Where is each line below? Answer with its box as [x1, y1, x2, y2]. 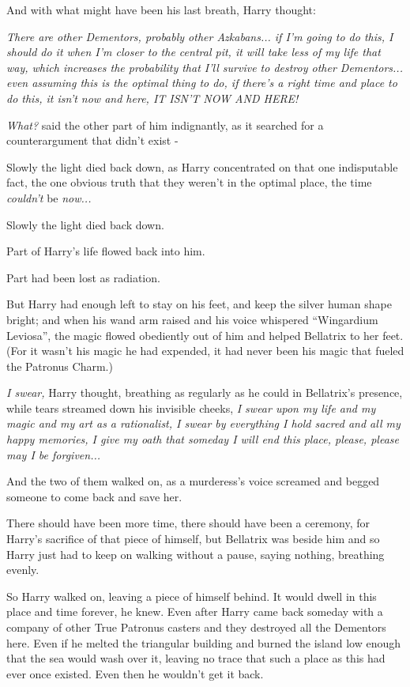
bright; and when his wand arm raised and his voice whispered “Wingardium [6, 311, 378, 327]
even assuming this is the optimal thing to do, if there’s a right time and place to [6, 74, 397, 91]
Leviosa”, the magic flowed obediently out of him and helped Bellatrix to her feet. [6, 327, 404, 343]
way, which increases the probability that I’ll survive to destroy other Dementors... [6, 59, 403, 75]
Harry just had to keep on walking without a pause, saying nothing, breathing [6, 545, 385, 562]
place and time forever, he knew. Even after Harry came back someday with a [6, 603, 383, 620]
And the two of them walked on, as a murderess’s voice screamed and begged [6, 473, 380, 489]
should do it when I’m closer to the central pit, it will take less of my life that [6, 43, 381, 60]
